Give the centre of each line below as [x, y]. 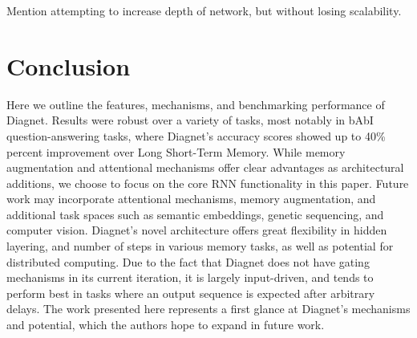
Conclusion [69, 65]
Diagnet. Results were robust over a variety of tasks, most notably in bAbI [190, 120]
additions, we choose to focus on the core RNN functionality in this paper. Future [208, 183]
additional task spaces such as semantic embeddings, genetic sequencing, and [195, 214]
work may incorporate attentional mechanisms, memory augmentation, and [191, 199]
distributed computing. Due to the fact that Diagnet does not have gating [188, 261]
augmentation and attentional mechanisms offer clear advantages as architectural [205, 167]
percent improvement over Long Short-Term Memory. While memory [176, 151]
